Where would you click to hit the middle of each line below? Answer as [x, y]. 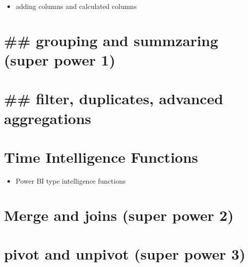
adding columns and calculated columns [76, 6]
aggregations [48, 118]
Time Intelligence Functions [101, 157]
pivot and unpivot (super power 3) [125, 254]
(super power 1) [60, 59]
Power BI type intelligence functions [71, 180]
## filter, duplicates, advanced [114, 99]
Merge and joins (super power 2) [119, 215]
